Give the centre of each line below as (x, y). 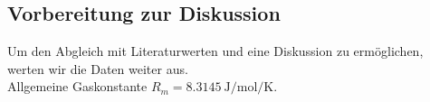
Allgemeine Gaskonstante (77, 86)
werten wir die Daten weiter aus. (98, 68)
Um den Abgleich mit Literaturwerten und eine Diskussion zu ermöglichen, (215, 51)
